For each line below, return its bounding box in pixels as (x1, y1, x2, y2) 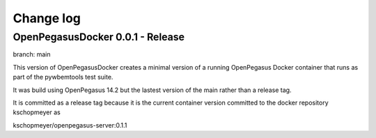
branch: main (13, 50, 52, 59)
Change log (13, 10, 81, 26)
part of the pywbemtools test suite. (13, 73, 113, 82)
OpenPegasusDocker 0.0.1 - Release (13, 31, 185, 43)
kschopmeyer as (13, 108, 61, 116)
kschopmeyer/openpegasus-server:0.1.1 (13, 121, 127, 129)
